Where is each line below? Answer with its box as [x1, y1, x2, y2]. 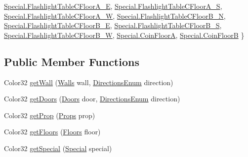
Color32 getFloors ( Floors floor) [4, 126, 101, 137]
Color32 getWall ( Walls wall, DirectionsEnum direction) [4, 77, 173, 87]
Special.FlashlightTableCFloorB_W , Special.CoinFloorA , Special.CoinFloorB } [4, 30, 245, 40]
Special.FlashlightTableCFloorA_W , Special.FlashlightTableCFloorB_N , [4, 10, 226, 21]
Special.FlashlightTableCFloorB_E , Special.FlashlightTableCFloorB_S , [4, 20, 222, 31]
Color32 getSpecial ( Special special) [4, 143, 112, 153]
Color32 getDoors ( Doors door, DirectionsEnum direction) [4, 94, 180, 104]
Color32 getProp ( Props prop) [4, 110, 95, 120]
